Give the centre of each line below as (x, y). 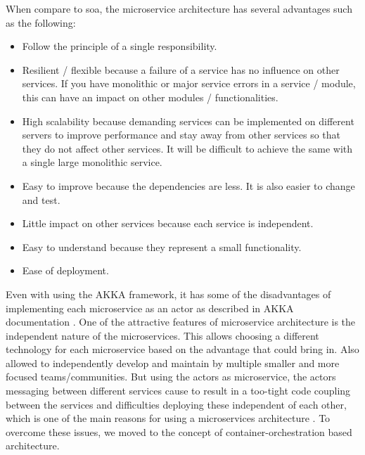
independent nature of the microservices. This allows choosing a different (162, 335)
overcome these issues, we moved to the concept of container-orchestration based (179, 431)
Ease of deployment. (65, 270)
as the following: (41, 22)
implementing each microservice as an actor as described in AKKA (150, 308)
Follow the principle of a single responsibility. (120, 46)
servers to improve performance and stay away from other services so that (181, 135)
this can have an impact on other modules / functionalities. (150, 97)
